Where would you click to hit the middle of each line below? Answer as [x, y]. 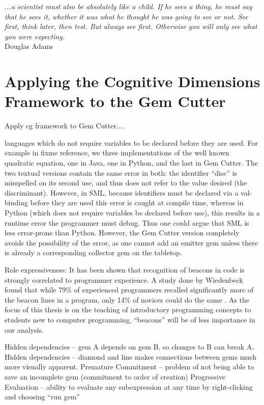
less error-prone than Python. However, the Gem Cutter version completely [122, 233]
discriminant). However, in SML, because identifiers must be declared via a [122, 192]
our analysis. [24, 329]
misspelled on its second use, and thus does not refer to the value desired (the [126, 183]
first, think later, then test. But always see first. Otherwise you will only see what [131, 26]
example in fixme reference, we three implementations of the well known [117, 153]
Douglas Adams [29, 46]
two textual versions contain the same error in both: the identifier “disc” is [121, 172]
